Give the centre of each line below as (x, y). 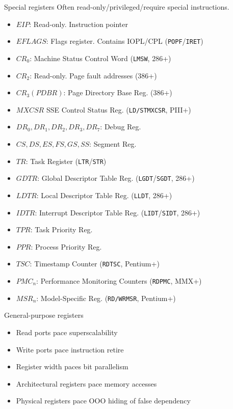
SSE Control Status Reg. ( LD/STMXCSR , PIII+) (119, 109)
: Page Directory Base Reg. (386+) (118, 92)
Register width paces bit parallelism (72, 366)
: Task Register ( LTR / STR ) (66, 161)
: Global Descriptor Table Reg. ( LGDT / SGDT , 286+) (116, 178)
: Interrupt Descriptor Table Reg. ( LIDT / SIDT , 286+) (118, 212)
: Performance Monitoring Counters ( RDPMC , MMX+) (119, 281)
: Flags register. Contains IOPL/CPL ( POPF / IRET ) (125, 41)
